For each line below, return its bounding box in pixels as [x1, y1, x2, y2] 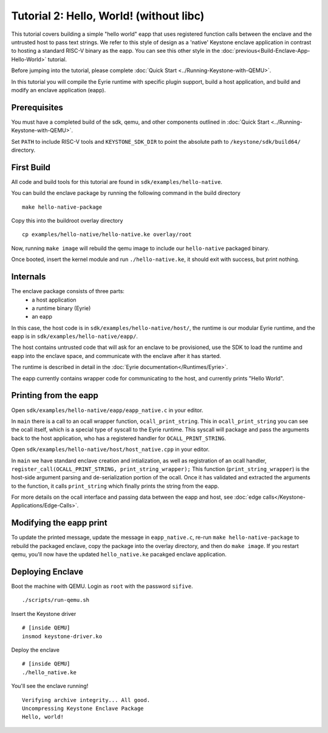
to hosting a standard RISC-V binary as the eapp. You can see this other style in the [11, 47, 220, 55]
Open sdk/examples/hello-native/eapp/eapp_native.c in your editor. [11, 407, 203, 414]
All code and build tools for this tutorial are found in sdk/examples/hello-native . [11, 178, 223, 185]
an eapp [32, 313, 53, 320]
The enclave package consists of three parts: [11, 288, 125, 295]
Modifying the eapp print [11, 518, 108, 528]
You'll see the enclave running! [11, 683, 89, 690]
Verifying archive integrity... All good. [22, 697, 151, 703]
